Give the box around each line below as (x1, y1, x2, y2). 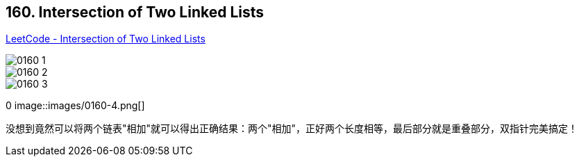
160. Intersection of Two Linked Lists (6, 3, 265, 21)
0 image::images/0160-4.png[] (6, 99, 145, 112)
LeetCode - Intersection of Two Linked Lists (6, 33, 205, 45)
